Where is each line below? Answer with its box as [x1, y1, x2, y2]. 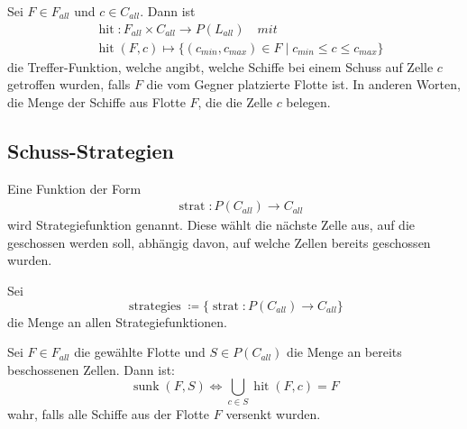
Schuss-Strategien [7, 136, 174, 164]
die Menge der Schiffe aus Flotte [7, 92, 186, 111]
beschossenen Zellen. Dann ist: [7, 360, 175, 379]
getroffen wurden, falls [7, 75, 131, 94]
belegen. [286, 92, 331, 111]
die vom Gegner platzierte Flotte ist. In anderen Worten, [146, 75, 461, 94]
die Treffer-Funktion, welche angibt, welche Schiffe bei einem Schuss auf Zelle [7, 57, 434, 76]
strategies [129, 299, 181, 313]
